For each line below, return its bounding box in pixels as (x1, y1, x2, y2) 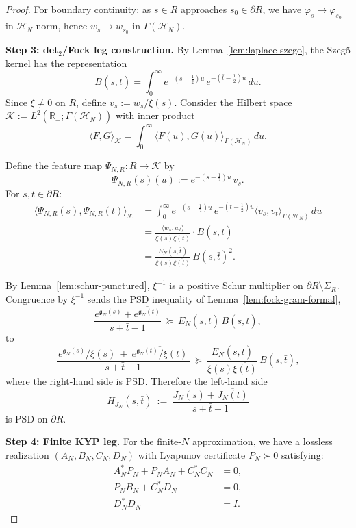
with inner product (116, 108, 195, 123)
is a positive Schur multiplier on (169, 278, 303, 292)
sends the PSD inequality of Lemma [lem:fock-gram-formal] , (87, 291, 341, 305)
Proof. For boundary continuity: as (5, 2, 151, 16)
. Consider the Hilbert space (174, 95, 292, 109)
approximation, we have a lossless (192, 434, 333, 449)
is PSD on (5, 411, 48, 425)
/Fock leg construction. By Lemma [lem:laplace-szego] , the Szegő (62, 42, 351, 57)
